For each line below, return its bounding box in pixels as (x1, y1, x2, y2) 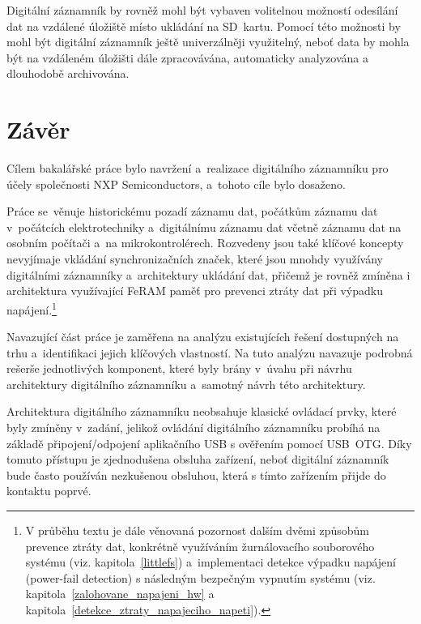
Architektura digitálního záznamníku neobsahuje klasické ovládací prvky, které (6, 403, 397, 420)
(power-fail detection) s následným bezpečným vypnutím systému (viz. (25, 569, 376, 586)
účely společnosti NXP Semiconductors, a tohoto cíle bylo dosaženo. (6, 175, 346, 192)
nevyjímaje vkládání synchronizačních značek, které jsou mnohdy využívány (6, 250, 383, 267)
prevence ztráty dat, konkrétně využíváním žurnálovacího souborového (25, 537, 375, 554)
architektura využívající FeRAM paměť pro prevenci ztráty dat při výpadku (6, 282, 384, 299)
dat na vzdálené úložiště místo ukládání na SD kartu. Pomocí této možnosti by (6, 17, 401, 34)
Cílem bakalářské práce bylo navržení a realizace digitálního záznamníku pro (6, 160, 389, 177)
